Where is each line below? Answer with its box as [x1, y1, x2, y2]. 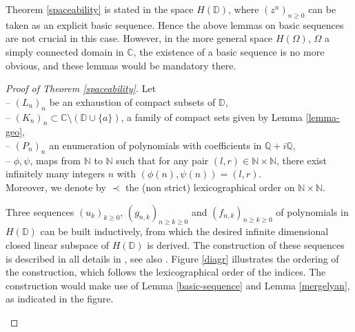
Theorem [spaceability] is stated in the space [6, 2, 194, 16]
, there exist [276, 153, 327, 167]
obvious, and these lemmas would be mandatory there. [6, 58, 236, 72]
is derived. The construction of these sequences [147, 237, 345, 252]
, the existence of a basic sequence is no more [133, 44, 325, 58]
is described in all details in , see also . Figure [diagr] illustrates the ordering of [6, 251, 339, 265]
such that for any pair [116, 153, 209, 167]
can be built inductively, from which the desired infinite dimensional [40, 224, 329, 239]
